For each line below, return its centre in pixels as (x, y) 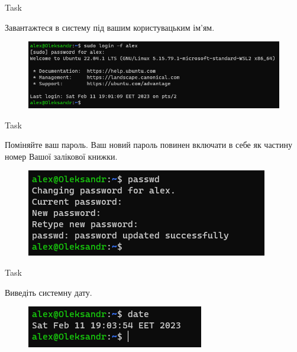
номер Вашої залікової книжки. (61, 156)
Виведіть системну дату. (49, 292)
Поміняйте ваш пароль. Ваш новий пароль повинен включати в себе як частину (148, 145)
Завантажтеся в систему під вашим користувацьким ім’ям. (110, 27)
